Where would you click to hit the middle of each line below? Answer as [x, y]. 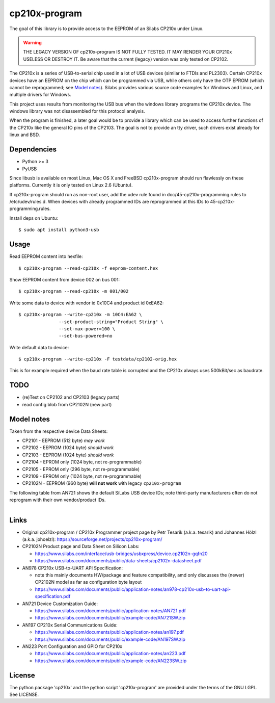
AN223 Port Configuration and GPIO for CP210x [72, 646]
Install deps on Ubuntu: [34, 218]
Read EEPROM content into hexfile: [46, 256]
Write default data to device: [39, 347]
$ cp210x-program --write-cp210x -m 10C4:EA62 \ [80, 315]
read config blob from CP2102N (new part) [67, 404]
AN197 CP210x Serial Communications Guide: [70, 625]
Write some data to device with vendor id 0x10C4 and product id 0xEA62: [87, 303]
